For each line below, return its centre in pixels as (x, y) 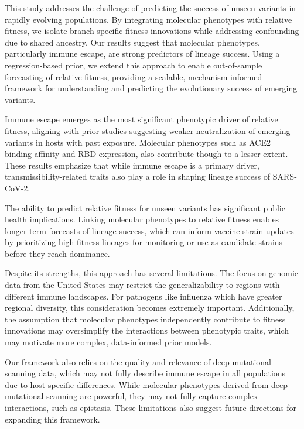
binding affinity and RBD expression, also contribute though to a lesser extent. (146, 154)
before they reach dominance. (57, 253)
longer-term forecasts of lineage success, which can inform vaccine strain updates (149, 230)
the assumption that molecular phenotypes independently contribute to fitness (145, 319)
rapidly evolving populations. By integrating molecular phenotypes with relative (148, 19)
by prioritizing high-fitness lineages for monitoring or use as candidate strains (144, 242)
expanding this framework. (52, 419)
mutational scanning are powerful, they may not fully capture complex (131, 396)
